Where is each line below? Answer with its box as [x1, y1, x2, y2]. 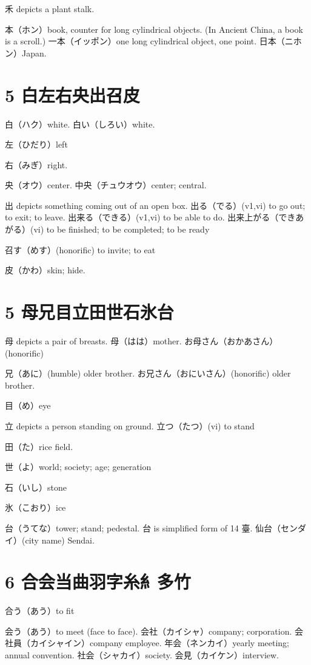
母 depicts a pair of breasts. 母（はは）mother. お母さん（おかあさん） [5, 334, 278, 347]
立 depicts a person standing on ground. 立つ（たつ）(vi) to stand [5, 419, 255, 432]
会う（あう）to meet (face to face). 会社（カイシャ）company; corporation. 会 [5, 624, 303, 637]
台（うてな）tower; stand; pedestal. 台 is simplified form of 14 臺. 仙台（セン [5, 521, 298, 534]
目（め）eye [5, 399, 51, 412]
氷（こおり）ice [5, 501, 66, 514]
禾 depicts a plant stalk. [5, 2, 95, 15]
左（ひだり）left [5, 138, 68, 151]
